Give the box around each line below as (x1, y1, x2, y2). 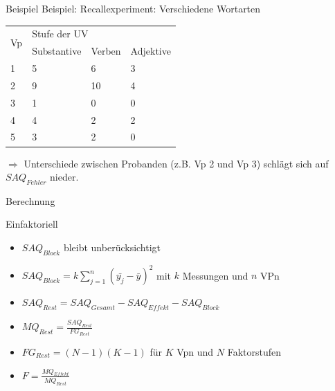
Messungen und (182, 268, 248, 282)
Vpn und (176, 344, 214, 358)
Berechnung (6, 193, 55, 208)
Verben (91, 44, 121, 58)
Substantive (32, 44, 82, 58)
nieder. (50, 170, 79, 184)
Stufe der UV (32, 26, 89, 41)
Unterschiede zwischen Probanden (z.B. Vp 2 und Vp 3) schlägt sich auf (24, 156, 329, 170)
